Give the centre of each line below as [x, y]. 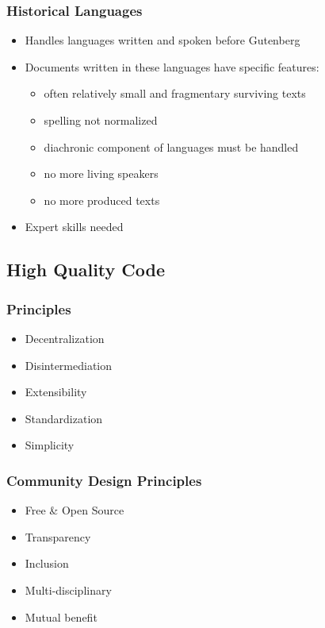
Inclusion [47, 563]
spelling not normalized [101, 120]
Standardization [64, 418]
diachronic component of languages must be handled [171, 146]
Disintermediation [69, 365]
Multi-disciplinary [68, 589]
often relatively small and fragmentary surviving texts [175, 93]
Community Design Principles [104, 480]
